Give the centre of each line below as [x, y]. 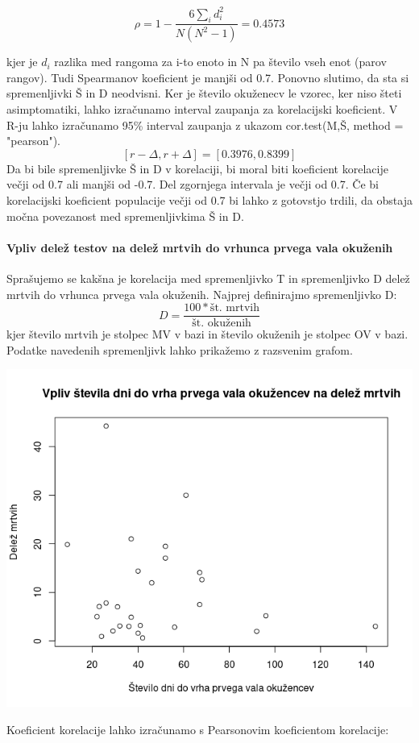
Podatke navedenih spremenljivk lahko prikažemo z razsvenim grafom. [180, 349]
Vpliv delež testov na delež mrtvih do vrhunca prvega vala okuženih [200, 247]
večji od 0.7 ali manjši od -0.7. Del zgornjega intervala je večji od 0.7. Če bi [193, 184]
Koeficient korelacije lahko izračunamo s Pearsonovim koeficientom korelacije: [198, 730]
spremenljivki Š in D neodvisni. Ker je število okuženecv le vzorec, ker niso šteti [204, 93]
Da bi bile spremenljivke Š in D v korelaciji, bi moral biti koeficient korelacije [197, 168]
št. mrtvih [235, 308]
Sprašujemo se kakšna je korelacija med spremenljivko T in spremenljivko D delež [208, 278]
